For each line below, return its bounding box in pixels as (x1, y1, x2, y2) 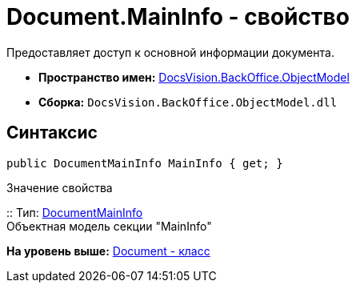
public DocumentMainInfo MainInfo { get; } (6, 156, 283, 170)
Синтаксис (6, 122, 98, 143)
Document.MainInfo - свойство (6, 3, 350, 30)
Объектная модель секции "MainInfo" (6, 219, 212, 233)
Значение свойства (6, 180, 113, 195)
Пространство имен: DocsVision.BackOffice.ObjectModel (38, 70, 350, 84)
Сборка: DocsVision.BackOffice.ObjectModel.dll (38, 94, 338, 109)
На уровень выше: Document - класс (6, 243, 210, 258)
